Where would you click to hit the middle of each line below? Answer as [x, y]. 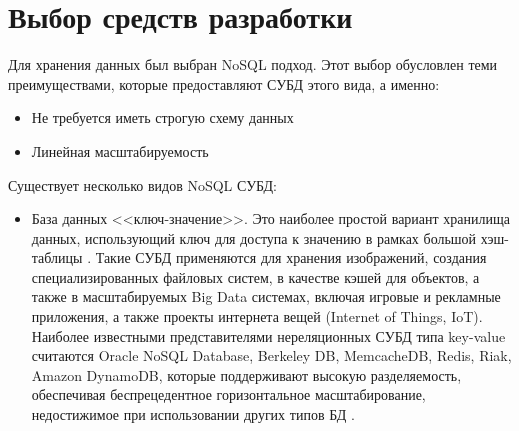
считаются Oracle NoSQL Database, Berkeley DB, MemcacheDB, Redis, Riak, [271, 355]
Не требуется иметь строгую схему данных [162, 117]
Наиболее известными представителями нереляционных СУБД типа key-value [268, 335]
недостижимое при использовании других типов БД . [193, 414]
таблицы [57, 257]
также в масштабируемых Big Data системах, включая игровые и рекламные [266, 296]
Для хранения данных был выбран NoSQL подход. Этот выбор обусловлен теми [253, 64]
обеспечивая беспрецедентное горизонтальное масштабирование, [228, 394]
